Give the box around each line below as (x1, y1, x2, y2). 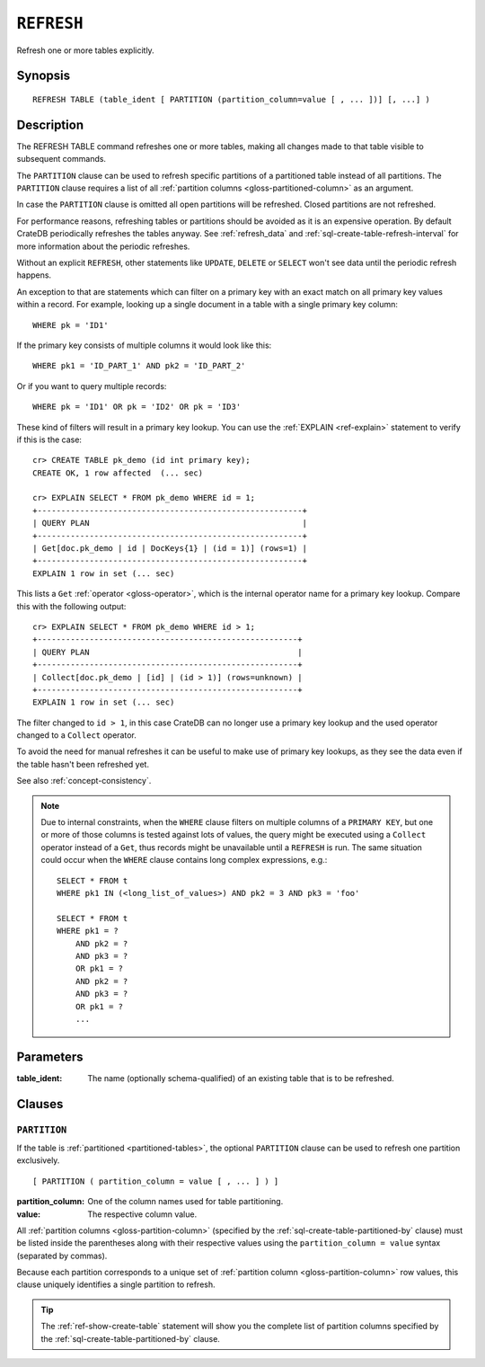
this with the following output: (16, 600, 127, 611)
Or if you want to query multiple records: (16, 380, 167, 391)
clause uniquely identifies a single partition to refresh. (16, 1279, 216, 1290)
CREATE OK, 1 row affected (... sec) (32, 467, 204, 478)
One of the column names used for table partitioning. (87, 1196, 284, 1207)
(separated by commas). (16, 1250, 108, 1261)
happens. (16, 270, 52, 280)
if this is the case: (16, 434, 83, 445)
